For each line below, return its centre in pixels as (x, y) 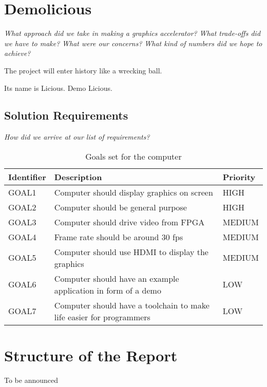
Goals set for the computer (133, 156)
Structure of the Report (91, 355)
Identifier (27, 177)
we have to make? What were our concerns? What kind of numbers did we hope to (133, 43)
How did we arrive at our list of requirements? (77, 137)
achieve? (17, 53)
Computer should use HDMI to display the (131, 251)
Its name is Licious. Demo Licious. (58, 88)
